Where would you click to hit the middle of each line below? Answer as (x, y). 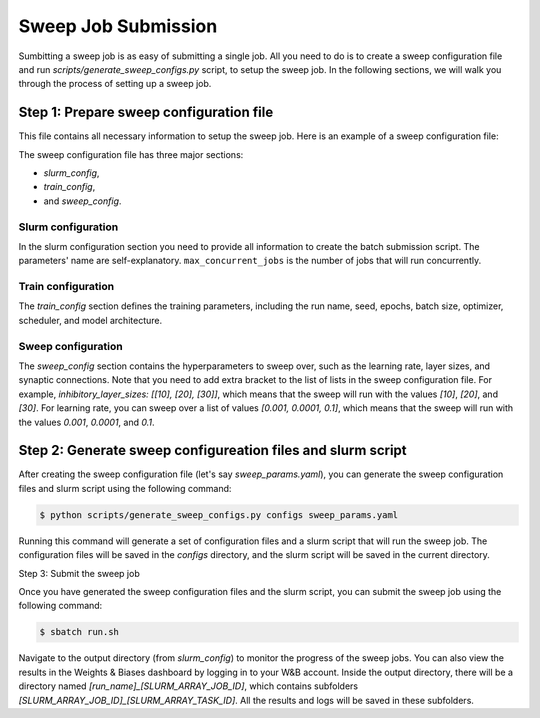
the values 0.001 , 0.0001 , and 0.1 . (86, 422)
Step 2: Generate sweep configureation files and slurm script (212, 450)
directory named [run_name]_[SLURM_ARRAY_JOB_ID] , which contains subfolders (188, 686)
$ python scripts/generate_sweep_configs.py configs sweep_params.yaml (219, 514)
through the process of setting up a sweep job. (115, 84)
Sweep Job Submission (118, 26)
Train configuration (66, 287)
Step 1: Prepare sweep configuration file (146, 112)
